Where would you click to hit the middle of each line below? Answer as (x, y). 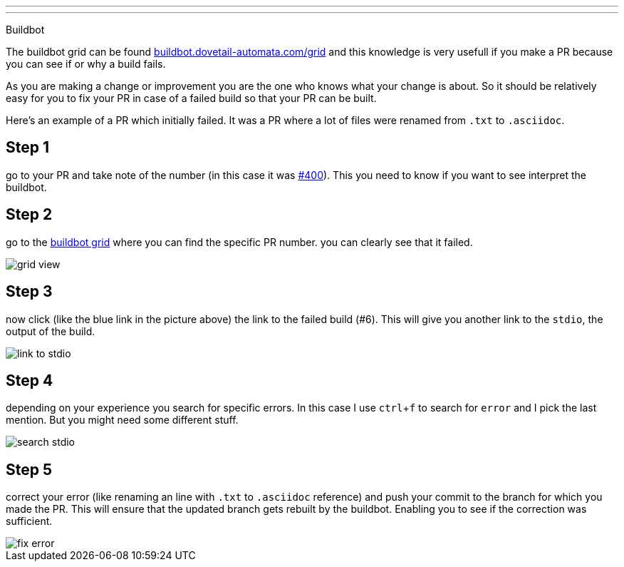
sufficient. (29, 521)
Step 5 (29, 469)
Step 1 (28, 148)
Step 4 (30, 380)
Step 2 (29, 215)
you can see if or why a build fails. (86, 64)
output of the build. (51, 331)
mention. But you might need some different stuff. (122, 420)
